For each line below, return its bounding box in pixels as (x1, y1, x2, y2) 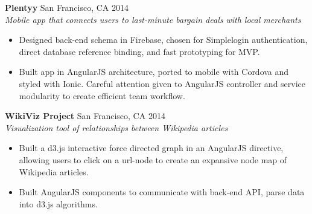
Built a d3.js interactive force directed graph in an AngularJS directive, (19, 141, 284, 154)
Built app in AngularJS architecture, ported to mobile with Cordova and (19, 65, 289, 78)
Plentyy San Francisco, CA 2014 (5, 1, 129, 13)
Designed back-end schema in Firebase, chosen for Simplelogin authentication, (19, 33, 308, 46)
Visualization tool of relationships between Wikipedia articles (5, 121, 228, 134)
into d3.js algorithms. (19, 197, 98, 210)
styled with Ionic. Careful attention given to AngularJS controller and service (19, 77, 306, 89)
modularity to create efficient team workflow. (19, 89, 185, 102)
